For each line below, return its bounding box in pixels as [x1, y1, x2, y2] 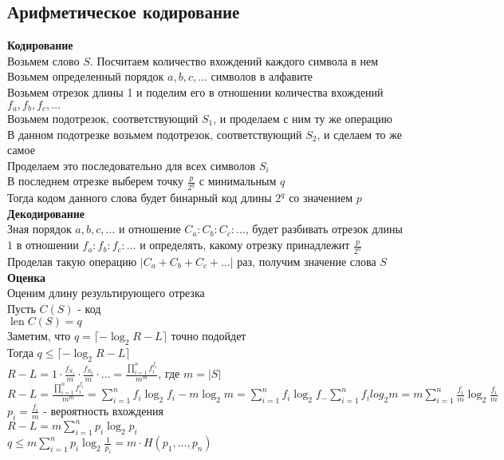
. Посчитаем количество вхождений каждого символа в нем [89, 52, 379, 69]
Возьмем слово [7, 52, 80, 69]
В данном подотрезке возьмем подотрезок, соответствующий [7, 125, 302, 142]
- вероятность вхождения [43, 402, 163, 418]
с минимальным [199, 172, 277, 189]
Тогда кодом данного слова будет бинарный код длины [7, 189, 272, 206]
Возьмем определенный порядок [7, 68, 164, 85]
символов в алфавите [211, 68, 313, 85]
